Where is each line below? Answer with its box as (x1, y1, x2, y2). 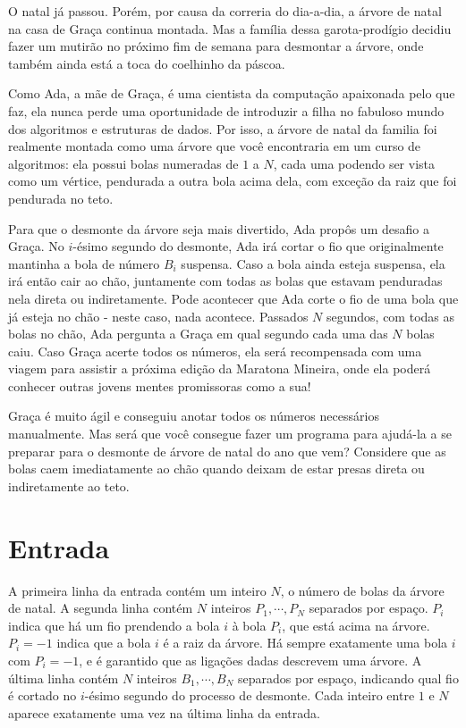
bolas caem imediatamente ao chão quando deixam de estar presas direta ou (8, 459, 425, 478)
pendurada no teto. (8, 188, 114, 207)
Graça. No (8, 237, 64, 255)
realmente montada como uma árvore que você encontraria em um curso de (8, 137, 421, 155)
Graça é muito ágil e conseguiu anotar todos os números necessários (8, 406, 379, 425)
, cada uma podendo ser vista (273, 154, 436, 172)
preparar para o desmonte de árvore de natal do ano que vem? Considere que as (8, 441, 446, 460)
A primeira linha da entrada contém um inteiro (8, 581, 267, 599)
